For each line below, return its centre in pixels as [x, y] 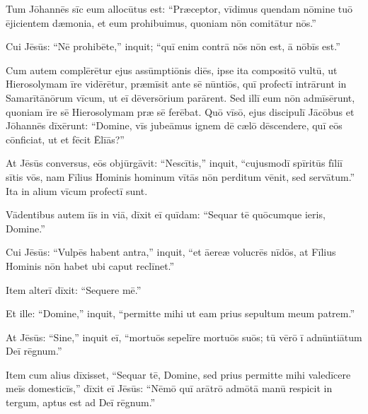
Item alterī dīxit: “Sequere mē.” [74, 289]
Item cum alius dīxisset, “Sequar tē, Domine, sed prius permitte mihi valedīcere [178, 374]
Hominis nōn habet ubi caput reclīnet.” [90, 265]
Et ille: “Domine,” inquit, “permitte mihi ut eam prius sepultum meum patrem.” [180, 313]
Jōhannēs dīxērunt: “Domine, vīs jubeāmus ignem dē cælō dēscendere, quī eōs [174, 125]
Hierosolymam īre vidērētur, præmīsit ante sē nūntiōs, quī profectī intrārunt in [176, 84]
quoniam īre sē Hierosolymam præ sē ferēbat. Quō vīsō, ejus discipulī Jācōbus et [180, 111]
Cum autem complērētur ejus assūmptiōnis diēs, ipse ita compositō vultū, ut [172, 70]
